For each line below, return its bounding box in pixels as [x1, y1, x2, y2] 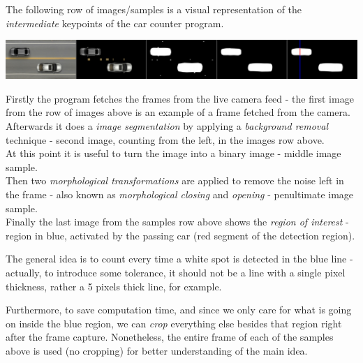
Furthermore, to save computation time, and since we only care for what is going [6, 302, 352, 317]
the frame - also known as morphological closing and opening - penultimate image [6, 187, 354, 202]
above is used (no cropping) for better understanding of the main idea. [6, 343, 308, 357]
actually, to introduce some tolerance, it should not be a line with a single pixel [6, 265, 346, 280]
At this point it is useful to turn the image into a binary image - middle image [6, 146, 341, 161]
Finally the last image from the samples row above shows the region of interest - [6, 214, 349, 229]
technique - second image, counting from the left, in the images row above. [6, 132, 325, 147]
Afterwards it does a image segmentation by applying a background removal [6, 119, 329, 133]
